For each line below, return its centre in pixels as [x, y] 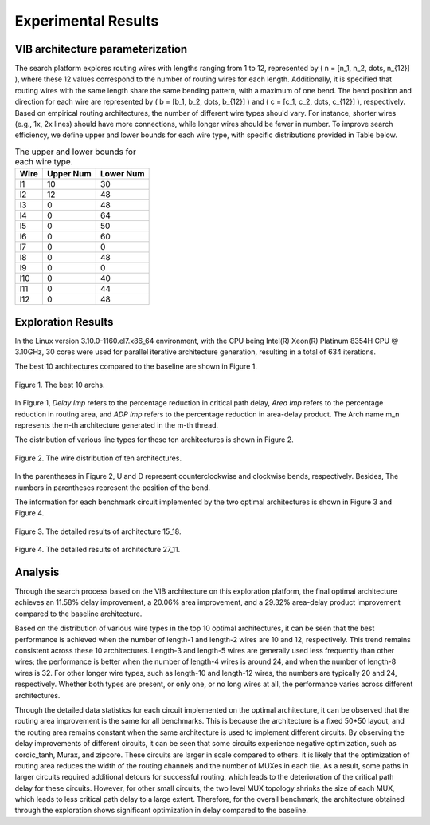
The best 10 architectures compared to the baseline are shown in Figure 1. [136, 366]
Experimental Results [87, 21]
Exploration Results [64, 322]
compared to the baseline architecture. [78, 614]
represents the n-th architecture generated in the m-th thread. [117, 425]
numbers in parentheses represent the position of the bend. [113, 487]
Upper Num [69, 174]
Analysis [37, 572]
